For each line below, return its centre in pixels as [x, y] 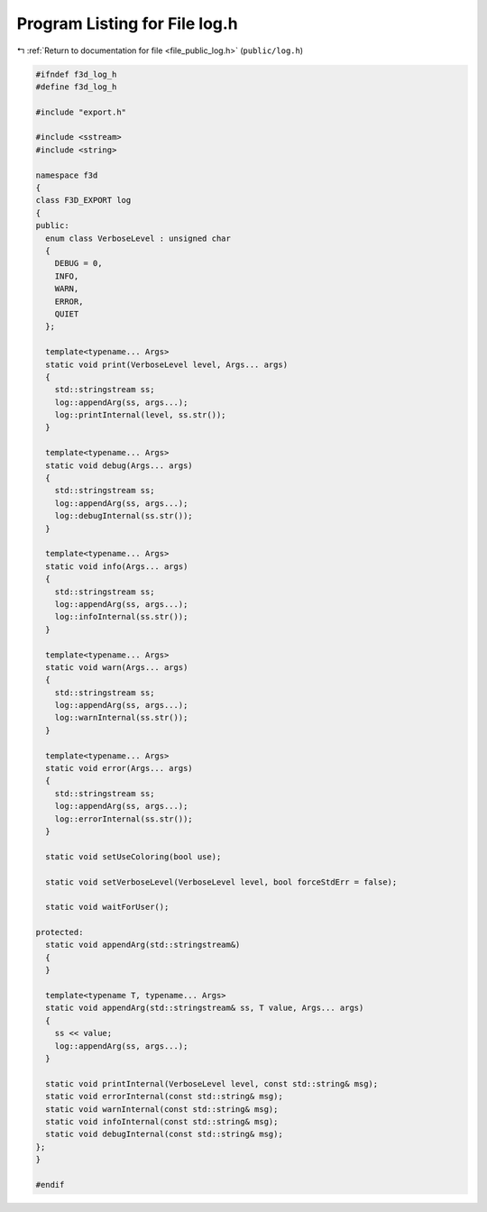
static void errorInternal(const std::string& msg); [164, 1097]
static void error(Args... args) [119, 768]
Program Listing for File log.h [127, 23]
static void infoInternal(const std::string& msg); [162, 1121]
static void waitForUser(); [107, 907]
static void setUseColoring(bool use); [133, 856]
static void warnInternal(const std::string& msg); [162, 1109]
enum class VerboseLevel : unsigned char [138, 238]
